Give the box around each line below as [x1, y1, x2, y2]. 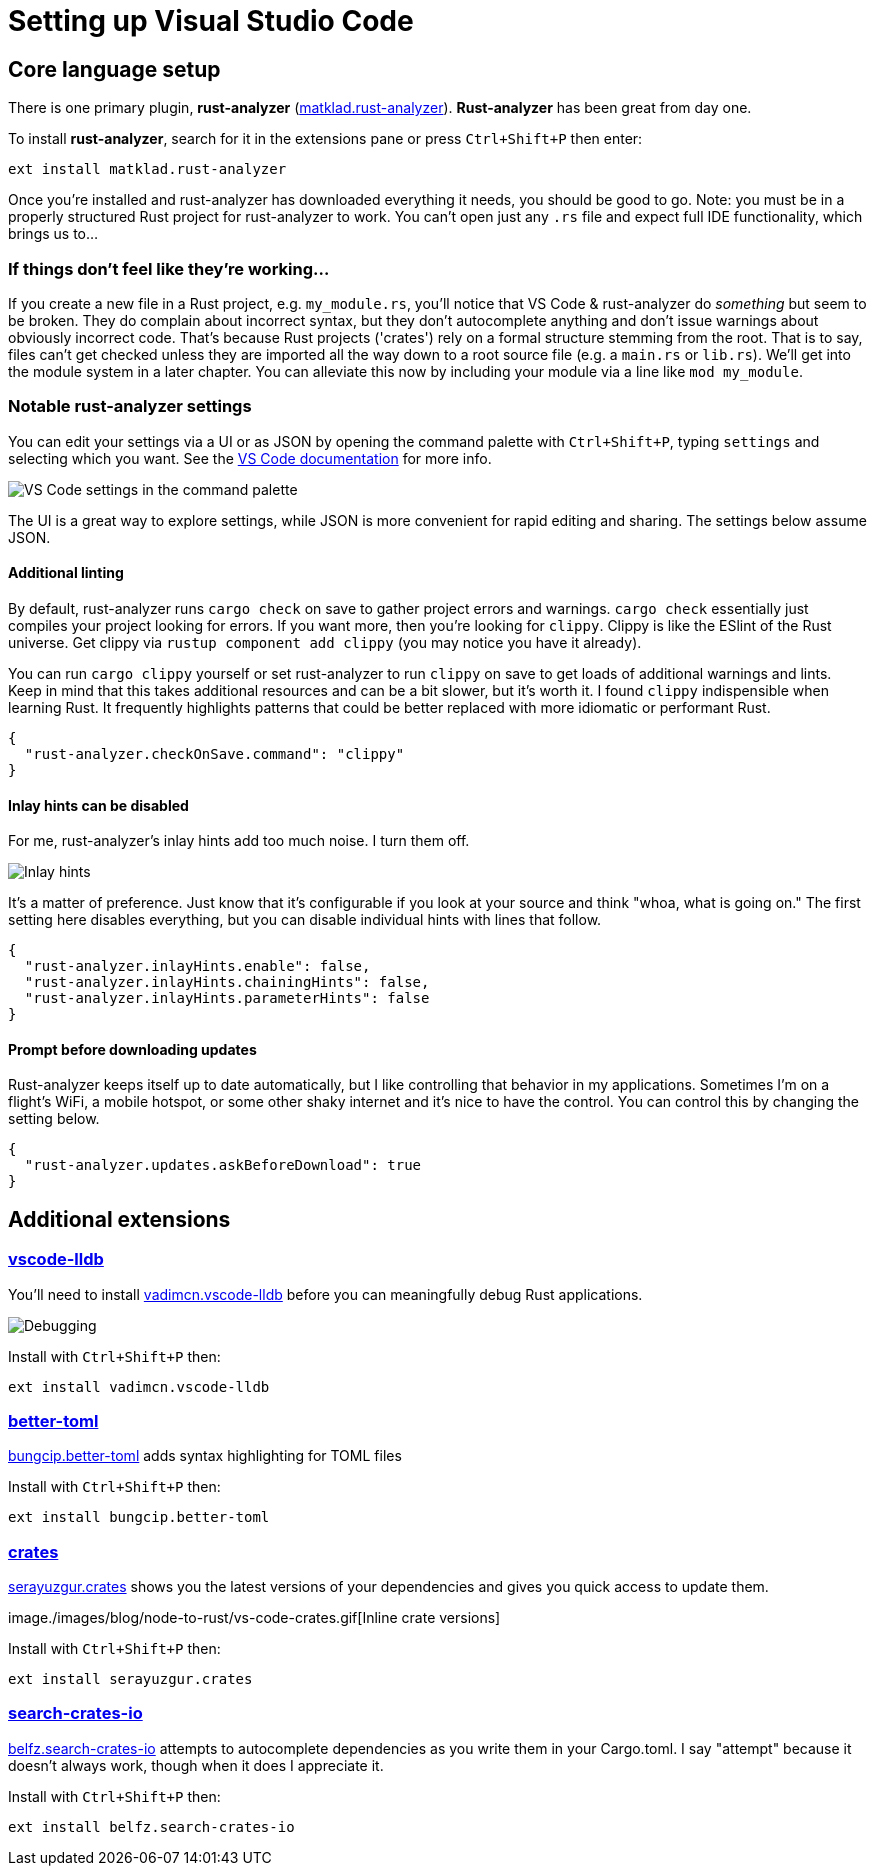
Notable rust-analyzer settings [8, 396, 252, 417]
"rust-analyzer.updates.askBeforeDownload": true [24, 1157, 422, 1174]
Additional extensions [8, 1206, 231, 1232]
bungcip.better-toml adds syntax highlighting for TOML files [8, 1447, 402, 1465]
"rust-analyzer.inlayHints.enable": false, [24, 958, 371, 975]
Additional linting [8, 564, 124, 582]
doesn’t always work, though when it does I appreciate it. [8, 1756, 384, 1774]
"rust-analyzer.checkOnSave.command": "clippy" [24, 745, 405, 762]
